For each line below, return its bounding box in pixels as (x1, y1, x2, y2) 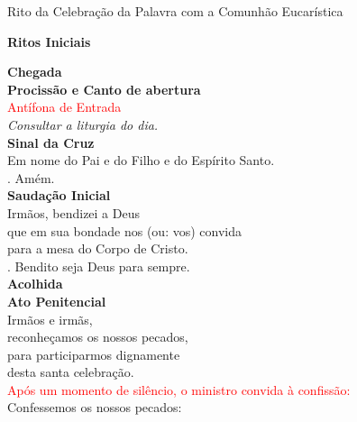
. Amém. (7, 168, 55, 187)
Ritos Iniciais (7, 32, 91, 50)
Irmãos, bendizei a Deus (7, 203, 140, 222)
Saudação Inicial (7, 186, 111, 205)
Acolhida (7, 274, 63, 293)
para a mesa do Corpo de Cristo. (7, 239, 188, 258)
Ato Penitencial (7, 291, 106, 310)
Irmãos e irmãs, (7, 309, 93, 328)
